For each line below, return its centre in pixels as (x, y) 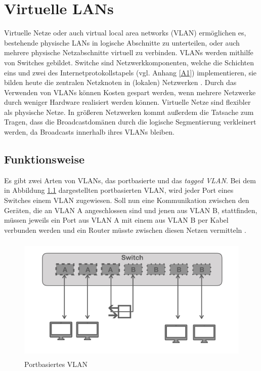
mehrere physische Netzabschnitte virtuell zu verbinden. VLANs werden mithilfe (129, 52)
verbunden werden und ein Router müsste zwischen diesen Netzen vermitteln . (125, 230)
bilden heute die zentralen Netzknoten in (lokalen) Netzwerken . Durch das (120, 82)
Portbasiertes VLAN (56, 364)
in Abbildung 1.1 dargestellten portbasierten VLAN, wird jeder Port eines (119, 190)
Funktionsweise (45, 159)
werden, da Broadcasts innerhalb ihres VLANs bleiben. (89, 132)
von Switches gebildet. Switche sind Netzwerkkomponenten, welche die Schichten (129, 62)
